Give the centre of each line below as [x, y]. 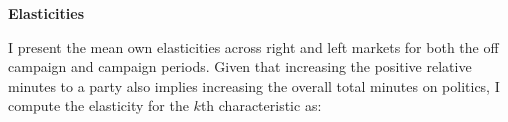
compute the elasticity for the [98, 105]
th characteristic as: [261, 105]
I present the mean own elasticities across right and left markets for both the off [253, 46]
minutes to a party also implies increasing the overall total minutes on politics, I [254, 85]
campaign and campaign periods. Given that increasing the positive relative [240, 66]
